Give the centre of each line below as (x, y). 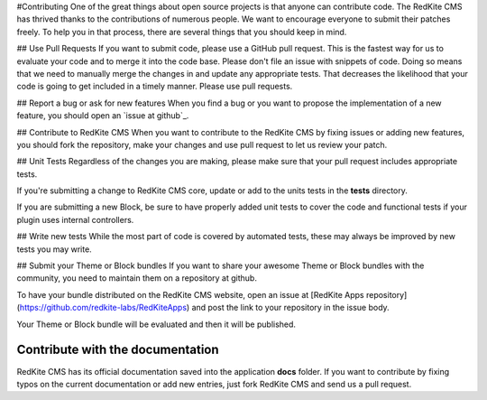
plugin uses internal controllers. (75, 219)
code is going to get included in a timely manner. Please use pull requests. (155, 87)
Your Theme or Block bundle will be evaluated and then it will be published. (156, 324)
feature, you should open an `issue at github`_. (103, 116)
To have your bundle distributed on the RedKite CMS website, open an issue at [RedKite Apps (190, 294)
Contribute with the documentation (118, 350)
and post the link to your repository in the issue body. (290, 308)
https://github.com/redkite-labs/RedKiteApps (103, 308)
